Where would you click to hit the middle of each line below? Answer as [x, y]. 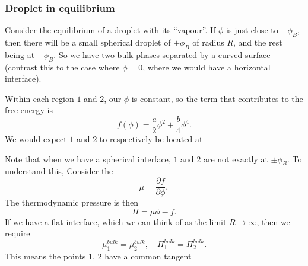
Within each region [39, 98]
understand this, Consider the [59, 171]
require [18, 233]
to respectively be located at [151, 139]
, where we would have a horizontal [207, 67]
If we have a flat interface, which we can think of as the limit [116, 221]
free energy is [29, 110]
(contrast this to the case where [62, 67]
